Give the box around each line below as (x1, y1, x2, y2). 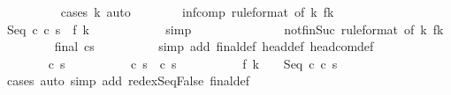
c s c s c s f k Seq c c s (48, 54, 338, 72)
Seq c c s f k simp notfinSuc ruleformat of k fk (6, 19, 444, 38)
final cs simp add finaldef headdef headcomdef (54, 37, 374, 55)
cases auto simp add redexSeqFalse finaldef (6, 71, 249, 90)
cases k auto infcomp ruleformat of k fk (60, 3, 334, 20)
